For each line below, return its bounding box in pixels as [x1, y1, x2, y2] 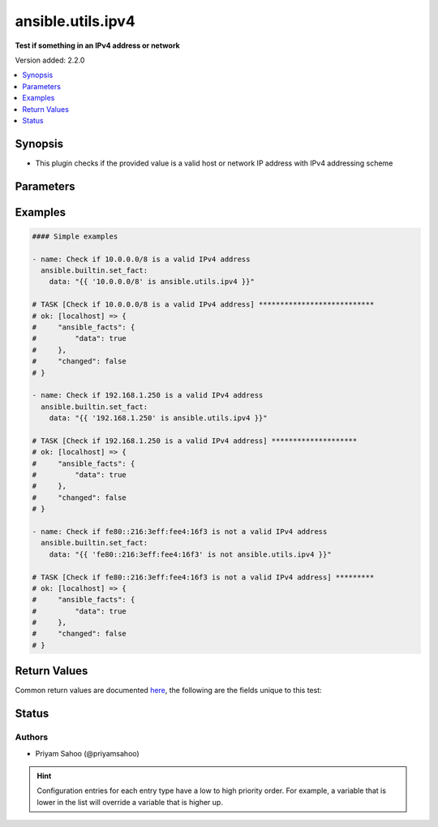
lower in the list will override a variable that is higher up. [36, 797, 223, 807]
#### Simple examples [32, 231, 118, 241]
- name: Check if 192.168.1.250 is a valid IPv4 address [32, 390, 264, 400]
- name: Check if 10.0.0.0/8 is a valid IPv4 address [32, 254, 251, 264]
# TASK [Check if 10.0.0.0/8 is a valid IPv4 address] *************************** [32, 300, 375, 309]
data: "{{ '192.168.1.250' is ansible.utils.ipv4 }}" [49, 414, 268, 423]
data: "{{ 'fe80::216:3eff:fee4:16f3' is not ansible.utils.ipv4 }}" [49, 549, 332, 559]
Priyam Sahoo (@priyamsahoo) [35, 748, 140, 758]
